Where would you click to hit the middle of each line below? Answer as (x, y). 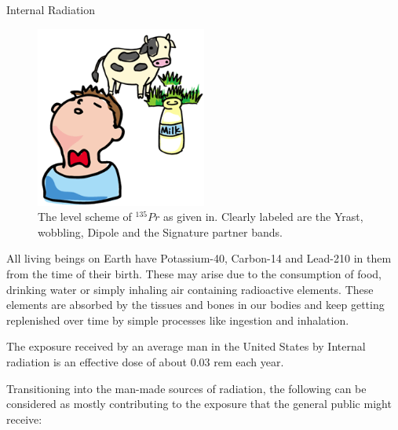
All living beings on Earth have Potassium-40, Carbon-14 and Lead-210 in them (199, 258)
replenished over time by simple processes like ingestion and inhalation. (178, 320)
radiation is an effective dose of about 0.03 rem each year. (145, 362)
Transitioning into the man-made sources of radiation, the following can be (186, 388)
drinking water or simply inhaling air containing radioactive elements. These (190, 289)
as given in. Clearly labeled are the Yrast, (263, 217)
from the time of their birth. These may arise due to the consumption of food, (194, 274)
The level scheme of (85, 217)
